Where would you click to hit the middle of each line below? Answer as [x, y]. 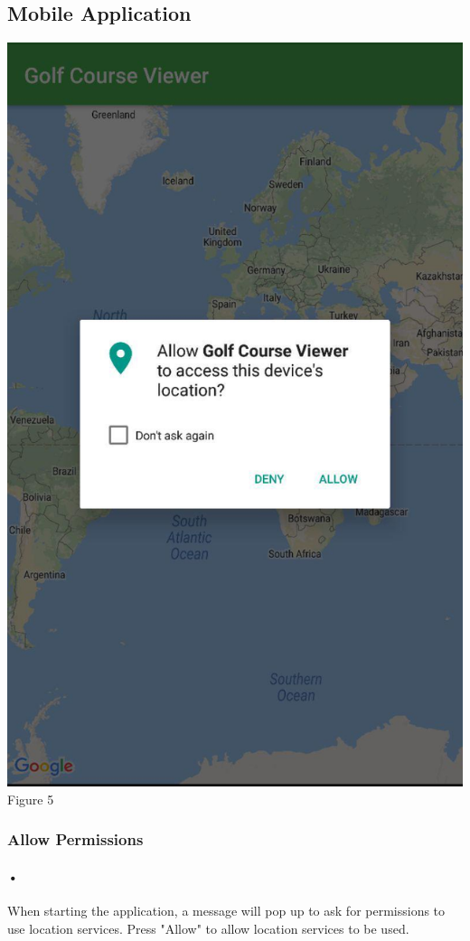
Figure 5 [31, 799]
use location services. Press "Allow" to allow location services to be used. [208, 928]
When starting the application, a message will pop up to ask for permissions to [226, 911]
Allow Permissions [75, 839]
